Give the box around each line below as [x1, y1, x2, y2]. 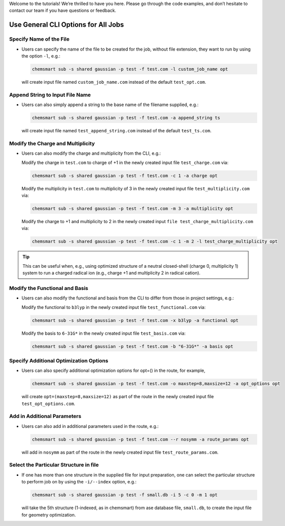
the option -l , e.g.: [21, 53, 60, 59]
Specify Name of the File [9, 36, 70, 43]
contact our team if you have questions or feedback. [9, 7, 116, 13]
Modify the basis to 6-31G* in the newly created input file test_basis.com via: [21, 330, 186, 336]
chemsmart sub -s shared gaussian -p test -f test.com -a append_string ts [32, 115, 221, 121]
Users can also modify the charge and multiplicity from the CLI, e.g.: [21, 150, 161, 156]
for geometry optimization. [21, 512, 76, 518]
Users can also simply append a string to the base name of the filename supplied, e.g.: [21, 102, 199, 108]
